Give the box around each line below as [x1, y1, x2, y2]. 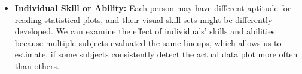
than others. [14, 59, 59, 72]
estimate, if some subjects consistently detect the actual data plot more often [14, 48, 298, 60]
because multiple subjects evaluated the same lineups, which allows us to [14, 36, 282, 49]
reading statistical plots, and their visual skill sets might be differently [14, 13, 273, 25]
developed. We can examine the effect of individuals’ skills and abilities [14, 25, 275, 37]
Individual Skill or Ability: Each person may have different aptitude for [14, 2, 291, 14]
